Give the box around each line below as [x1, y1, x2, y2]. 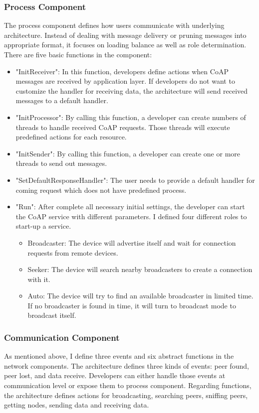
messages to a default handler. [15, 95, 108, 106]
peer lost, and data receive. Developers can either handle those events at [4, 370, 226, 381]
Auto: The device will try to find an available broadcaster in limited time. [27, 290, 254, 301]
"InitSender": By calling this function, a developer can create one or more [15, 148, 241, 158]
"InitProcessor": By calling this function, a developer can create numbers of [15, 112, 246, 122]
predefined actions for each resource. [15, 132, 127, 142]
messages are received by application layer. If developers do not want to [15, 76, 235, 86]
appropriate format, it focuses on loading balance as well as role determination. [4, 39, 247, 50]
